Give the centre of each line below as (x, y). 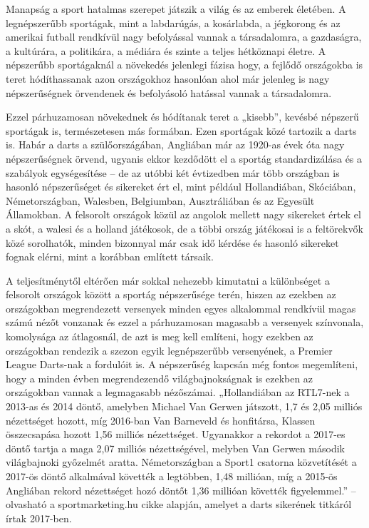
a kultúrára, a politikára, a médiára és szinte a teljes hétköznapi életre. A (166, 50)
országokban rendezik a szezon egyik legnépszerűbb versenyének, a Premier (169, 350)
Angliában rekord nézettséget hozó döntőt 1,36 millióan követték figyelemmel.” (177, 490)
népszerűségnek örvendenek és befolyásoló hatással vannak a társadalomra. (169, 92)
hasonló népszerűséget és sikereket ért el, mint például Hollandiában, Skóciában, (181, 187)
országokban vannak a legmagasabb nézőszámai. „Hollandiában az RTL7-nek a (178, 392)
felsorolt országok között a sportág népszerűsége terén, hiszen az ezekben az (171, 294)
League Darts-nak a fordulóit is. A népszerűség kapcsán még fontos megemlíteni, (182, 364)
